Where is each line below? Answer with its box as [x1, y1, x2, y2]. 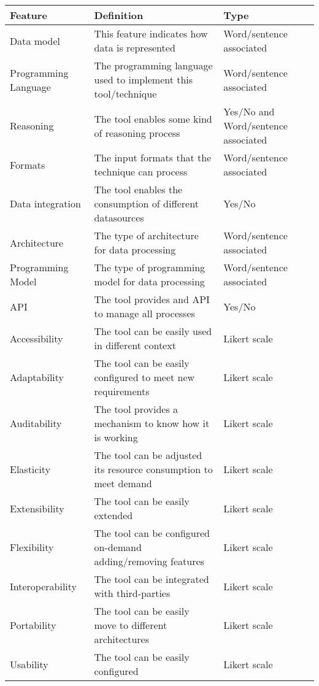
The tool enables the [94, 182, 183, 196]
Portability [10, 618, 56, 632]
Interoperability [10, 579, 77, 593]
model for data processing [94, 274, 205, 288]
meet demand [94, 476, 152, 490]
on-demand [94, 540, 142, 554]
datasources [94, 210, 144, 225]
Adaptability [10, 370, 64, 384]
